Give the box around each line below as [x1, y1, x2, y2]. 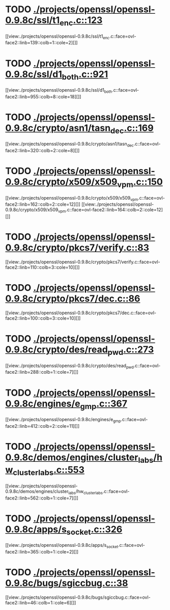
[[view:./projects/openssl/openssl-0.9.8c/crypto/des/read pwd [5, 363, 134, 370]
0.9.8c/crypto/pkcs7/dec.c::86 [5, 293, 140, 304]
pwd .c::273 [107, 344, 154, 357]
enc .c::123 [59, 14, 103, 27]
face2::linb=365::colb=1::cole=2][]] [5, 548, 79, 554]
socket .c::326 [66, 523, 123, 537]
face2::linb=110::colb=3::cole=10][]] [5, 264, 80, 270]
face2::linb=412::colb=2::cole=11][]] [5, 423, 80, 429]
